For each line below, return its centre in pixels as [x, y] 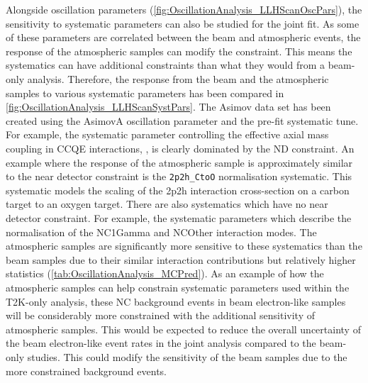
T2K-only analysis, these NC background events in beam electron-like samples [176, 301]
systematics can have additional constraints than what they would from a [166, 65]
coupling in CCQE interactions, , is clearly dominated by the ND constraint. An [180, 148]
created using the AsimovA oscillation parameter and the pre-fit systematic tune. [182, 120]
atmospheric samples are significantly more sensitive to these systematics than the [184, 246]
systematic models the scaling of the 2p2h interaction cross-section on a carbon [178, 190]
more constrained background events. [86, 371]
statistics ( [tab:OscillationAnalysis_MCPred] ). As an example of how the [165, 273]
